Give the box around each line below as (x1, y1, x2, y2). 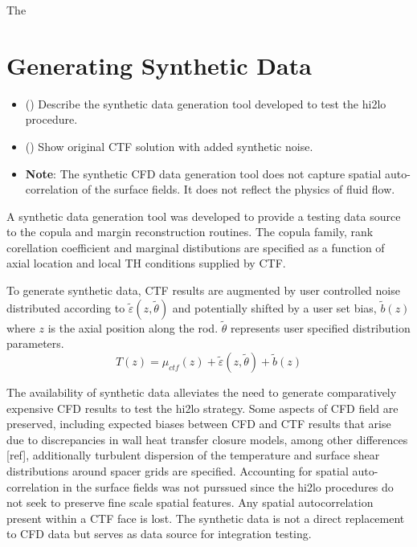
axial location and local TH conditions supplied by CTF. (6, 255, 286, 271)
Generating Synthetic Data (6, 48, 312, 81)
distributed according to (6, 299, 125, 316)
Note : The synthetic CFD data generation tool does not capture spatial (25, 165, 382, 182)
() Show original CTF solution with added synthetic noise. (25, 137, 313, 154)
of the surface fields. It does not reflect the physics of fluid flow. (81, 181, 395, 198)
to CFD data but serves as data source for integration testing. (6, 525, 312, 542)
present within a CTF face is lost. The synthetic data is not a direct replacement (6, 509, 405, 526)
